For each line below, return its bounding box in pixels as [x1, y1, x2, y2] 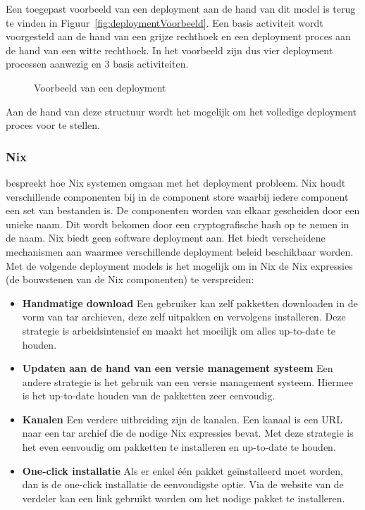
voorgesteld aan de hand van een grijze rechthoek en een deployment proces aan [6, 29, 351, 44]
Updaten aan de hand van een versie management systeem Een [22, 361, 333, 375]
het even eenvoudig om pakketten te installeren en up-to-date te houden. [22, 440, 336, 454]
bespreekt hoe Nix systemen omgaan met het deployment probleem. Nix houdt [6, 175, 346, 189]
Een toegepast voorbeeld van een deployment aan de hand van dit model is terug [6, 1, 356, 15]
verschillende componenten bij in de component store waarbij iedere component [6, 189, 349, 204]
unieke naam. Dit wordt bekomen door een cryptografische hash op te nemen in [6, 216, 349, 231]
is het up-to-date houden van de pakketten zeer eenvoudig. [22, 388, 276, 403]
